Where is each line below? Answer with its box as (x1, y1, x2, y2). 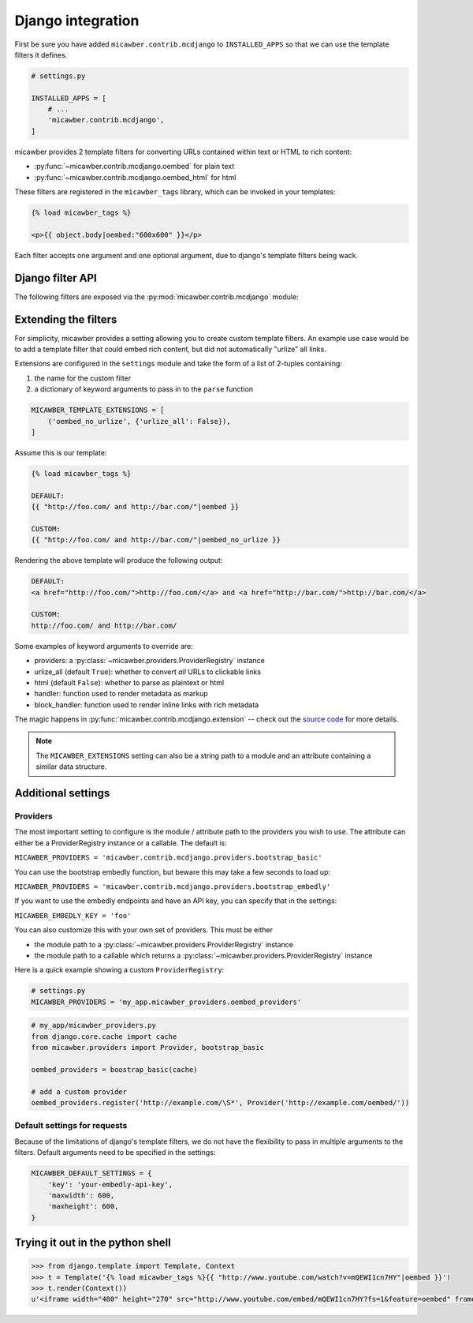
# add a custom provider (31, 1087, 128, 1096)
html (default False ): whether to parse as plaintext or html (34, 677, 225, 687)
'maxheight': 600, (47, 1202, 119, 1211)
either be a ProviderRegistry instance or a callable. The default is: (14, 838, 228, 848)
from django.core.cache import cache (31, 1032, 177, 1041)
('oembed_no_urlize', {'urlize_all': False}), (47, 417, 232, 425)
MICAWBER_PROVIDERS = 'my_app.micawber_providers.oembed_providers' (31, 997, 302, 1006)
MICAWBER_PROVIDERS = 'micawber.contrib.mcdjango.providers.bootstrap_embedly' (14, 882, 331, 891)
